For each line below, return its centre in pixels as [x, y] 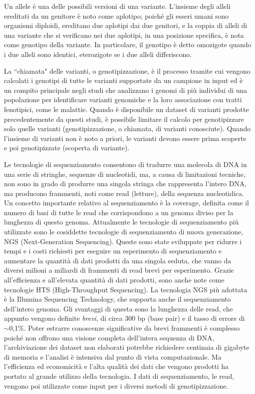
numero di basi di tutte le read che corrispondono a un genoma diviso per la [119, 212]
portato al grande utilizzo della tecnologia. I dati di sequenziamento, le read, [119, 376]
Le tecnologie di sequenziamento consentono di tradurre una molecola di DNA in [126, 164]
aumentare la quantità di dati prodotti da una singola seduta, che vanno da [118, 260]
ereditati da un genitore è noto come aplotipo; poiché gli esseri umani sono [116, 15]
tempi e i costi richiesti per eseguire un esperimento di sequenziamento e [113, 251]
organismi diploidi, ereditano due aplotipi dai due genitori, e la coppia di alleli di [126, 25]
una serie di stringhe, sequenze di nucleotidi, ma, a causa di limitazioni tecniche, [125, 174]
